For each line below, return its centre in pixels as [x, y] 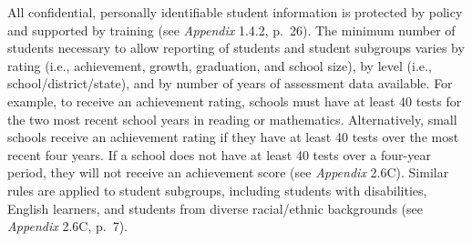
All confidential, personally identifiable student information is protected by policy [235, 12]
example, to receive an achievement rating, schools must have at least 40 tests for [235, 101]
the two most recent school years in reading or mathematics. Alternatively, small [232, 119]
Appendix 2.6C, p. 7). [67, 226]
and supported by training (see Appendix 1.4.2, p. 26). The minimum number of [231, 30]
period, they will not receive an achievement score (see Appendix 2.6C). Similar [228, 172]
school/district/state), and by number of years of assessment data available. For [230, 83]
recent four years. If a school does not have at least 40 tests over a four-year [219, 154]
